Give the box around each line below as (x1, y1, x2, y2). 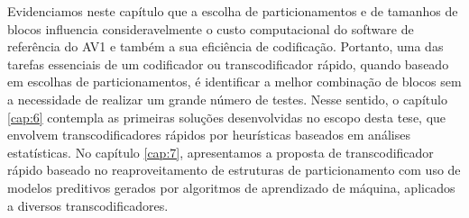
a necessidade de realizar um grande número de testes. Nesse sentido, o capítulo (7, 89, 447, 108)
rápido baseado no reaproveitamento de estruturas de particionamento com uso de (7, 160, 461, 179)
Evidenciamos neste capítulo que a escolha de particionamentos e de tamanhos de (7, 2, 458, 20)
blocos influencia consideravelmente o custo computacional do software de (7, 19, 414, 38)
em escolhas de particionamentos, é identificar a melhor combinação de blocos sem (7, 72, 462, 91)
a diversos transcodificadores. (7, 195, 169, 214)
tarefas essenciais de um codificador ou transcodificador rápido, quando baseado (7, 54, 449, 73)
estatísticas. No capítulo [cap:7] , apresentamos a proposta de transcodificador (7, 142, 434, 161)
